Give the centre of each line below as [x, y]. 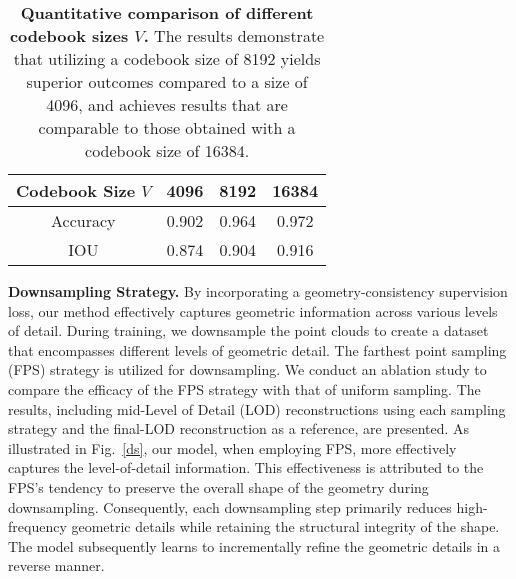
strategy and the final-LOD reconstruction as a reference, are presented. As [239, 428]
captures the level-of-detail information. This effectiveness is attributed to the [246, 467]
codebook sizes [69, 35]
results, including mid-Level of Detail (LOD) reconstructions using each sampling [257, 408]
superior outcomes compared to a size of [167, 81]
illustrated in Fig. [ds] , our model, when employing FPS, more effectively [232, 447]
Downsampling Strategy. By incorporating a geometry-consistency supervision [258, 291]
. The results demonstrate [234, 35]
